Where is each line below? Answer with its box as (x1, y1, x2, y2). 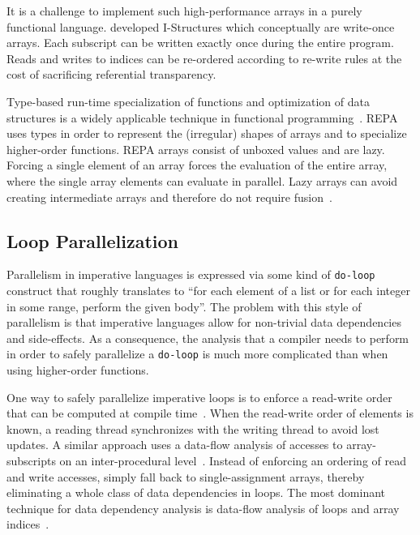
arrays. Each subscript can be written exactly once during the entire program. (6, 34, 394, 51)
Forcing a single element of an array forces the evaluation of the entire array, (6, 156, 388, 173)
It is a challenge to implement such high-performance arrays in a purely (6, 2, 362, 19)
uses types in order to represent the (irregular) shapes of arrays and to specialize (6, 125, 407, 142)
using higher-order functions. (6, 362, 149, 379)
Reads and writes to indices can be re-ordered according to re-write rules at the (6, 49, 402, 66)
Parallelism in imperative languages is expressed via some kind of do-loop (6, 266, 375, 283)
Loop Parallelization (6, 228, 178, 253)
